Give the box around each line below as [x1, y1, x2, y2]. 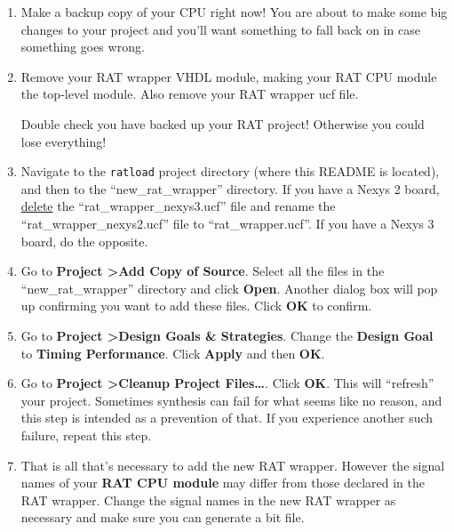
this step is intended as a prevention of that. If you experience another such [20, 408, 434, 427]
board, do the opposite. [20, 231, 148, 250]
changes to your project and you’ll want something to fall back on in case [20, 20, 420, 38]
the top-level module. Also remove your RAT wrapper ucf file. [20, 85, 359, 103]
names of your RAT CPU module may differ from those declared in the [20, 473, 425, 492]
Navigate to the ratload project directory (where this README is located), [20, 162, 440, 181]
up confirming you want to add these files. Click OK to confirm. [20, 296, 372, 315]
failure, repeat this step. [20, 425, 152, 444]
